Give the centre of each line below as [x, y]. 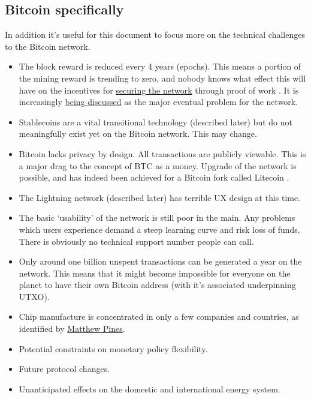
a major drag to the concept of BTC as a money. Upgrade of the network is [158, 165]
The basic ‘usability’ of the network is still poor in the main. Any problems [157, 217]
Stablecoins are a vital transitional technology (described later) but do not [155, 121]
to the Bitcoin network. [48, 46]
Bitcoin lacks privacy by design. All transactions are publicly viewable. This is [162, 153]
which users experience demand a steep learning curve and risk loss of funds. [159, 229]
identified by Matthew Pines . [72, 328]
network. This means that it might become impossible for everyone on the [155, 273]
